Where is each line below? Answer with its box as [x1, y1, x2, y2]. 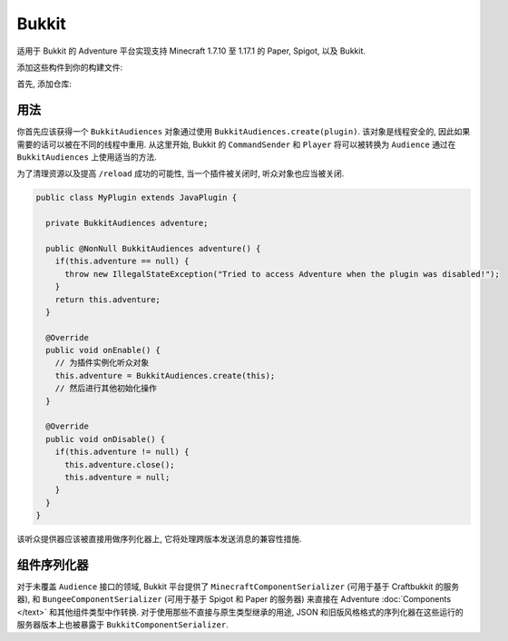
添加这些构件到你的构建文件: [16, 62, 123, 73]
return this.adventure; [54, 294, 161, 304]
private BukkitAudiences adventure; [45, 218, 209, 229]
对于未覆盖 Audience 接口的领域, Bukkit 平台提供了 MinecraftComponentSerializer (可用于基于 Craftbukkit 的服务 [16, 581, 460, 592]
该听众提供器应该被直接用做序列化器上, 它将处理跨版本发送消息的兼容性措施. [16, 534, 303, 545]
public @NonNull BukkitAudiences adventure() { [45, 243, 261, 253]
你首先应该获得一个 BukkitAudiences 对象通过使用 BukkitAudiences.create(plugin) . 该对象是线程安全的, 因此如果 [16, 126, 471, 137]
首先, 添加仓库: [16, 78, 73, 90]
